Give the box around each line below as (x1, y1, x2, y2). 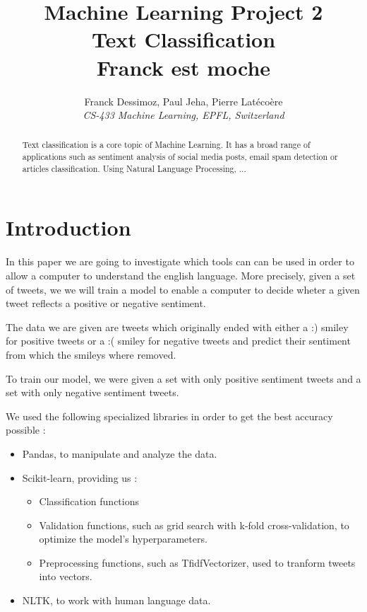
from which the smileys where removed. (6, 347, 176, 362)
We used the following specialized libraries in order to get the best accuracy (6, 408, 333, 423)
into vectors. (39, 569, 92, 584)
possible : (6, 422, 46, 437)
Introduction (6, 213, 131, 242)
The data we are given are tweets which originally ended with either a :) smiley (6, 319, 349, 334)
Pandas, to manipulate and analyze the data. (22, 446, 217, 461)
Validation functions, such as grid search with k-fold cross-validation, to (39, 517, 349, 532)
